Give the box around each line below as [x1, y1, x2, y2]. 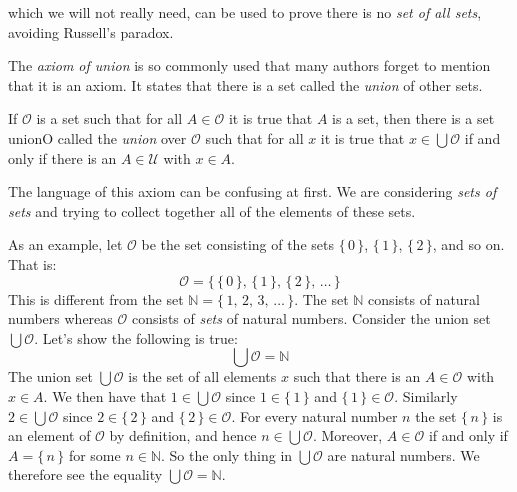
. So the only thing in [160, 444, 293, 465]
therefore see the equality [8, 464, 163, 485]
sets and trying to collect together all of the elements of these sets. [8, 200, 416, 221]
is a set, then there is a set [332, 108, 495, 129]
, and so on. [432, 234, 505, 255]
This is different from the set [8, 288, 184, 309]
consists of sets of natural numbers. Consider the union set [131, 308, 491, 329]
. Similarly [394, 385, 458, 406]
